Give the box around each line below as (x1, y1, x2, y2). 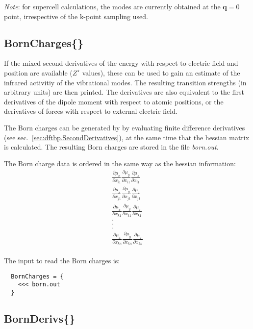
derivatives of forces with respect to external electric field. (4, 106, 177, 116)
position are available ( (4, 67, 73, 77)
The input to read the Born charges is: (4, 255, 120, 265)
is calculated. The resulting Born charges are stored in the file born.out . (4, 142, 219, 152)
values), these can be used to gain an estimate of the (82, 67, 240, 77)
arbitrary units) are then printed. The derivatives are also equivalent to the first (4, 87, 244, 97)
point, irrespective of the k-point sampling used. (4, 11, 148, 21)
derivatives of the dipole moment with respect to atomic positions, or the (4, 96, 224, 106)
